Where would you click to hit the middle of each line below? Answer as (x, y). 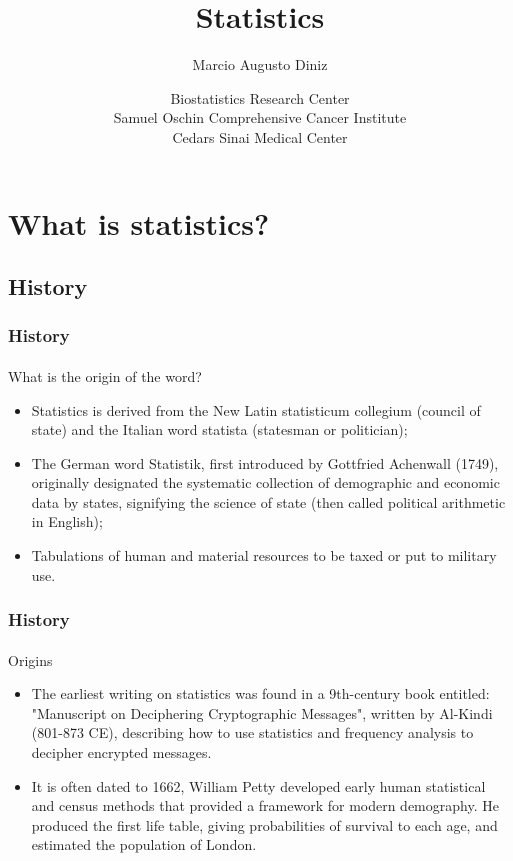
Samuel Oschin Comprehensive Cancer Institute (260, 117)
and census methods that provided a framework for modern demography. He (265, 805)
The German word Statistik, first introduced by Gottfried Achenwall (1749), (265, 462)
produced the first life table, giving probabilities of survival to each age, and (264, 824)
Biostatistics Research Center (260, 97)
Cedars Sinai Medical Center (260, 136)
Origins (30, 659)
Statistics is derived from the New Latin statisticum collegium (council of (256, 409)
